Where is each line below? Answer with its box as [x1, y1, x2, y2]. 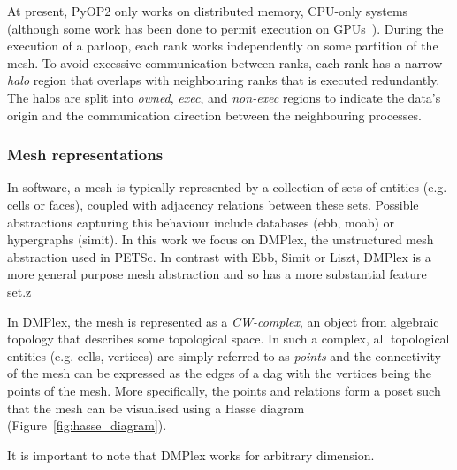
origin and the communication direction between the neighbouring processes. [7, 105, 423, 124]
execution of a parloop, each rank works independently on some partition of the [7, 36, 438, 55]
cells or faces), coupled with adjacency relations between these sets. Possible [7, 195, 419, 213]
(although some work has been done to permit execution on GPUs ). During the [7, 19, 444, 37]
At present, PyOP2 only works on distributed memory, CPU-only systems [7, 2, 408, 19]
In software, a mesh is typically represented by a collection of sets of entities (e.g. [7, 178, 447, 196]
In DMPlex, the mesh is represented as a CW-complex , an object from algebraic [7, 312, 439, 330]
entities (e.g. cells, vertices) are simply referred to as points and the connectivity [7, 346, 441, 365]
